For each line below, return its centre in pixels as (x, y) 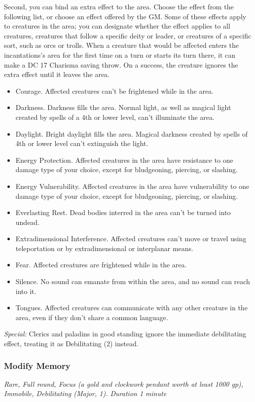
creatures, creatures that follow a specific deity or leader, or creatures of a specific (128, 35)
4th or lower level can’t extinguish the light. (82, 143)
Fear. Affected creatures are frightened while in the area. (101, 265)
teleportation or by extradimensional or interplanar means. (104, 248)
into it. (26, 291)
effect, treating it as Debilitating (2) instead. (71, 344)
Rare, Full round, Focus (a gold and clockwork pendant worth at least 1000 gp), (124, 384)
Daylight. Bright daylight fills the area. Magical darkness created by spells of (132, 133)
